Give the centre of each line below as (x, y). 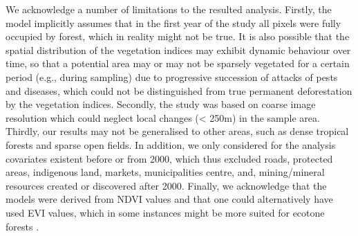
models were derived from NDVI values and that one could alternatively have (169, 199)
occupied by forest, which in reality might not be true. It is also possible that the (178, 36)
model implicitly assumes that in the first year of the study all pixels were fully (173, 22)
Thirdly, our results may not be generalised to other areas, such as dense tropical (177, 131)
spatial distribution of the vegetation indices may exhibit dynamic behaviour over (178, 49)
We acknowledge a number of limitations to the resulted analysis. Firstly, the (169, 9)
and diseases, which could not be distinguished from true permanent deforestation (179, 90)
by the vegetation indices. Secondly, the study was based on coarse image (161, 104)
